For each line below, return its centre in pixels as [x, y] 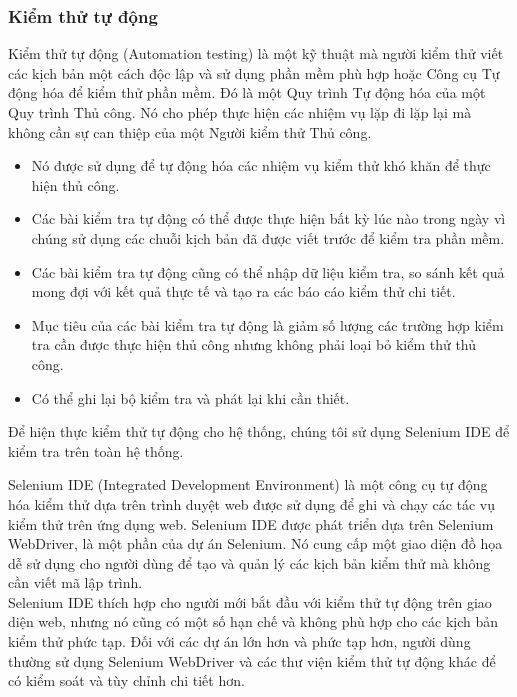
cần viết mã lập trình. [75, 582]
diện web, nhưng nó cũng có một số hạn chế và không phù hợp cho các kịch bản [253, 621]
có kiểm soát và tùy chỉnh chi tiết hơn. [126, 680]
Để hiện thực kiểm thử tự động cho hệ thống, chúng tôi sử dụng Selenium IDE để [259, 431]
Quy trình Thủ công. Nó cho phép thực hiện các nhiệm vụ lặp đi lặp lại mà [240, 112]
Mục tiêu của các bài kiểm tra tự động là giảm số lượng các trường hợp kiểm [267, 324]
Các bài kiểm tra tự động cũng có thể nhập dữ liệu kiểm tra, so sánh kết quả [268, 271]
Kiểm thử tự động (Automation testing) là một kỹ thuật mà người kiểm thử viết [256, 53]
